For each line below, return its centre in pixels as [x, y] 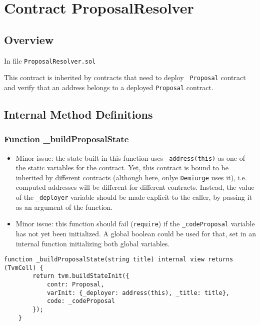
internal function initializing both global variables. [93, 243]
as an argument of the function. [64, 207]
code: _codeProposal [81, 301]
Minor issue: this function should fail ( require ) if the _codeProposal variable [135, 224]
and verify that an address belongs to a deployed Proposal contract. [109, 87]
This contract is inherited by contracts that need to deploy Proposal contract [125, 77]
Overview [29, 39]
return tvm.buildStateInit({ [81, 276]
